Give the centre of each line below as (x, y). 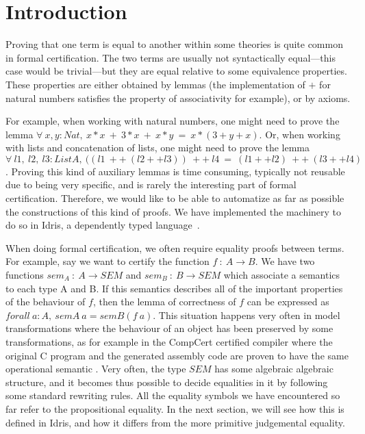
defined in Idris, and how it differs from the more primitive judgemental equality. (175, 422)
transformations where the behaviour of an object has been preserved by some (169, 328)
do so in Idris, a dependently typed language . (103, 225)
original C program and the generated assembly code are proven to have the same (177, 355)
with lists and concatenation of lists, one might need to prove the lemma (158, 148)
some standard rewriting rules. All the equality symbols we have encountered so (173, 395)
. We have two (285, 261)
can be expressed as (288, 302)
